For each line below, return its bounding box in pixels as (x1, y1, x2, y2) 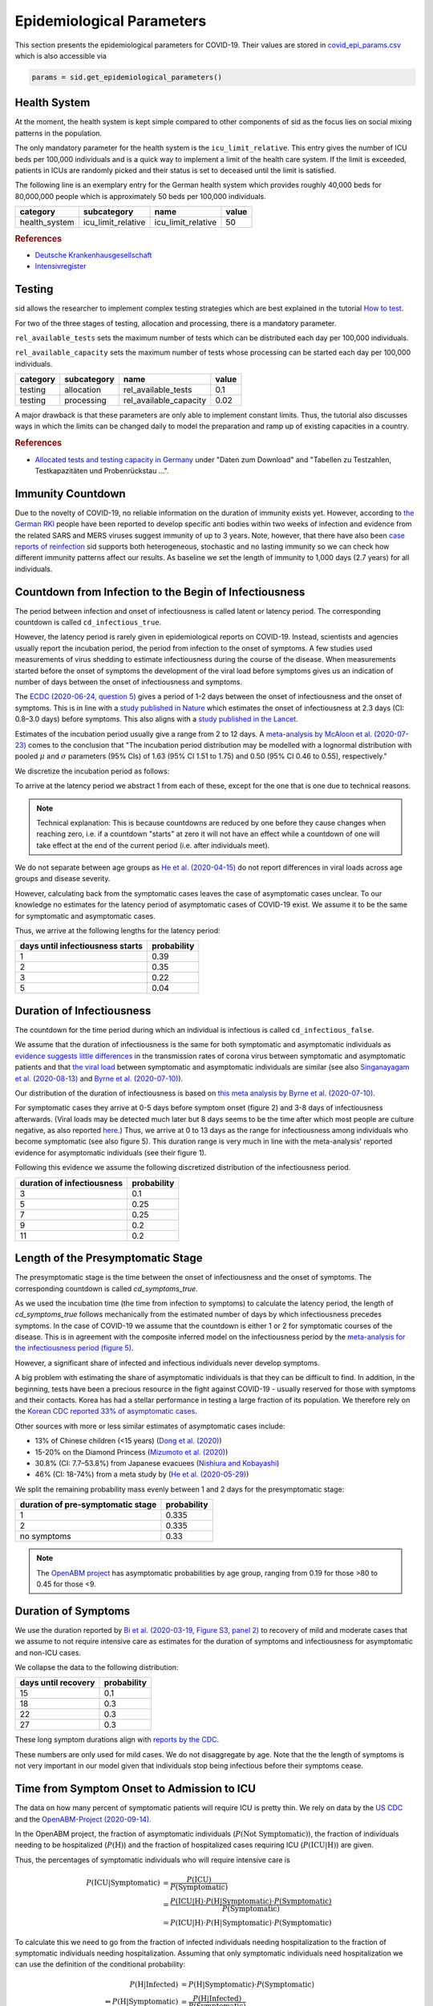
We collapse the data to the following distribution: (14, 1663, 179, 1672)
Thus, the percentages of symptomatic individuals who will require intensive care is (14, 1854, 290, 1865)
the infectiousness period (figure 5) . (14, 1343, 134, 1353)
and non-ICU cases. (14, 1647, 82, 1657)
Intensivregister (34, 262, 87, 271)
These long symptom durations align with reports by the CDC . (14, 1735, 220, 1744)
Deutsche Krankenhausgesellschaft (34, 250, 152, 260)
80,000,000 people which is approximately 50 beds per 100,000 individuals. (14, 191, 266, 201)
